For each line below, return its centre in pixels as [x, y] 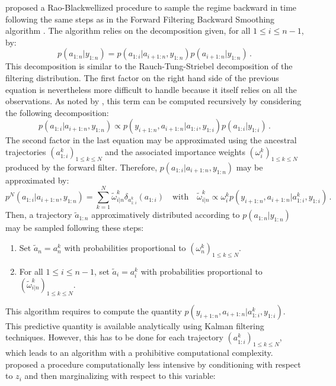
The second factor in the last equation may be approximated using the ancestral [151, 140]
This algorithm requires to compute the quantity [94, 311]
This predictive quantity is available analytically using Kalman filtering [135, 325]
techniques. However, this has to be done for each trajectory [114, 337]
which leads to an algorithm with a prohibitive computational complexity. [139, 353]
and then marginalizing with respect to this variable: [120, 376]
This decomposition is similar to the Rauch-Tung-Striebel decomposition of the [149, 66]
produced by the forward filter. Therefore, [81, 167]
